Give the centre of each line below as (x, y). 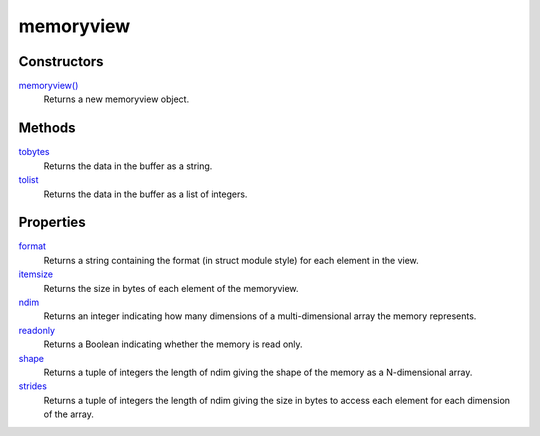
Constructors (61, 61)
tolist (28, 180)
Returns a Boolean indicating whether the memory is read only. (173, 344)
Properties (52, 222)
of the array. (69, 414)
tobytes (34, 152)
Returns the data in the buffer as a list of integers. (145, 194)
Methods (47, 128)
